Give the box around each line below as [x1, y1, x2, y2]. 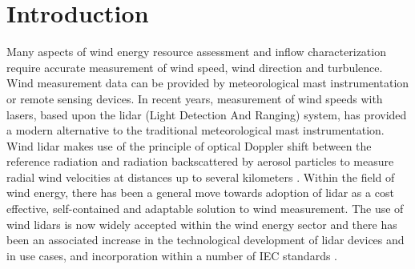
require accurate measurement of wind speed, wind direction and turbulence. [6, 58, 383, 75]
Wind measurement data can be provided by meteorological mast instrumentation [6, 74, 409, 91]
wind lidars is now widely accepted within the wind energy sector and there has [6, 215, 397, 232]
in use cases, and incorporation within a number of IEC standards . [6, 247, 337, 263]
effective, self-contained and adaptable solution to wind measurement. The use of [6, 200, 404, 217]
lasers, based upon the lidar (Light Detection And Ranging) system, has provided [6, 106, 407, 122]
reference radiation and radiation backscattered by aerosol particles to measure [6, 153, 394, 170]
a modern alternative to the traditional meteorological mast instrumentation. [6, 122, 385, 139]
